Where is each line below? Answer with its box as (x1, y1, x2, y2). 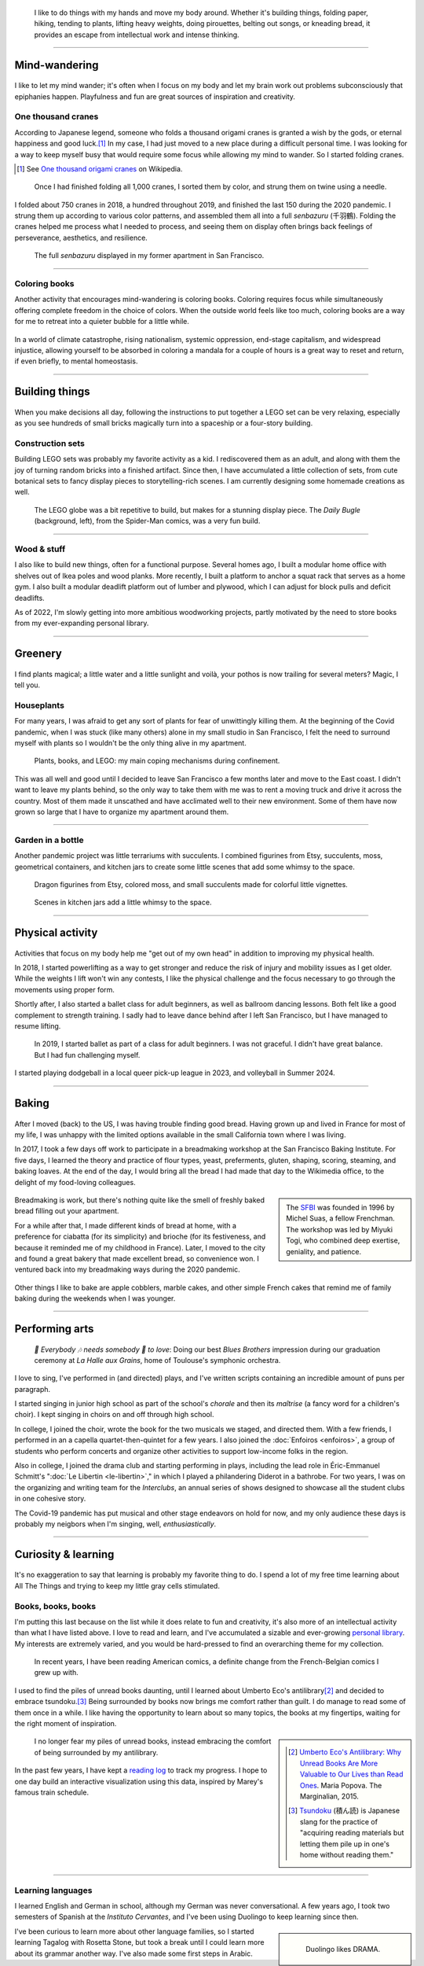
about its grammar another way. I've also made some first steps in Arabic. (14, 1949, 253, 1958)
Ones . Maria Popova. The (299, 1780, 382, 1790)
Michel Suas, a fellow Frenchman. (286, 1213, 396, 1223)
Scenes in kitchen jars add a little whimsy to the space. (34, 897, 212, 908)
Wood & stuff (14, 543, 66, 554)
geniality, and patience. (286, 1246, 361, 1256)
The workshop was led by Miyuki (286, 1224, 393, 1234)
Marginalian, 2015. (299, 1791, 359, 1801)
